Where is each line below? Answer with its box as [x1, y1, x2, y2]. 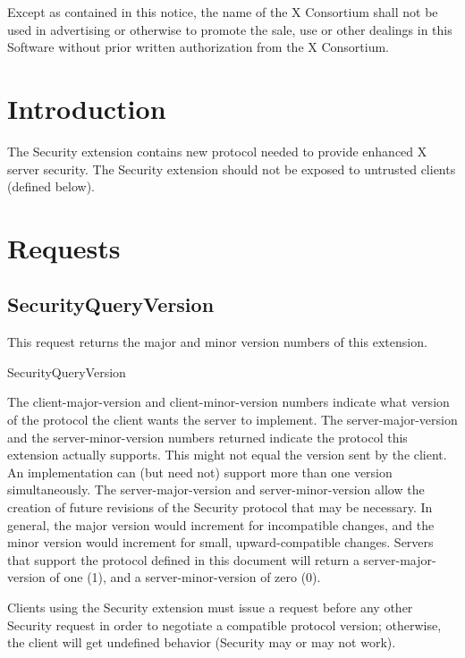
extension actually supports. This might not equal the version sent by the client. [7, 445, 447, 464]
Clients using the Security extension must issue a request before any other [7, 597, 413, 616]
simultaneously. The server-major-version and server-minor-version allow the [7, 480, 425, 499]
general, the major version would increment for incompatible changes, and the [7, 515, 435, 534]
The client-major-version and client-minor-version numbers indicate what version [7, 392, 450, 411]
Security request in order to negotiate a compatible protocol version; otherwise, [7, 615, 442, 634]
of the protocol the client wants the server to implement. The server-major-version [7, 410, 458, 429]
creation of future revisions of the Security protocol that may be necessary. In [7, 498, 433, 517]
